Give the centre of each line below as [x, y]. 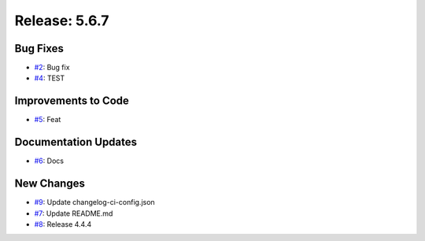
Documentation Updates [76, 142]
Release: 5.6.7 [62, 20]
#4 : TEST [50, 78]
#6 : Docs [49, 161]
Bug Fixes [39, 48]
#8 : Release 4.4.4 [63, 224]
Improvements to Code [72, 101]
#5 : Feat [48, 120]
